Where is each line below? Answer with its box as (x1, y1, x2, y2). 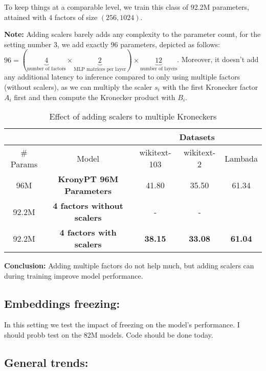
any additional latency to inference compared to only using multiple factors (4, 71, 240, 82)
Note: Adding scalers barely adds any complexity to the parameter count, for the (4, 29, 261, 40)
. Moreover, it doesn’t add (177, 54, 259, 65)
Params (10, 158, 38, 170)
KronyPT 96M (58, 173, 119, 185)
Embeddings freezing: (4, 295, 120, 311)
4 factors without (53, 200, 123, 212)
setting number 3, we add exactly (4, 38, 108, 49)
